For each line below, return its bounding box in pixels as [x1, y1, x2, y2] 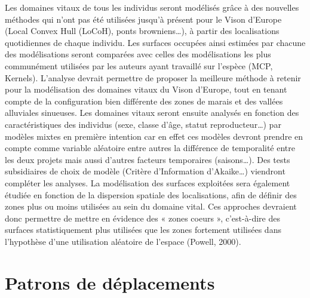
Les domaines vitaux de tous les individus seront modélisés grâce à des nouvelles [5, 1, 299, 13]
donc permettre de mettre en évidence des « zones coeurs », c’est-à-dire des [5, 211, 280, 224]
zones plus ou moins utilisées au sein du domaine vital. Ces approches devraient [5, 200, 297, 213]
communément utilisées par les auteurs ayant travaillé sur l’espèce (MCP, [5, 59, 273, 72]
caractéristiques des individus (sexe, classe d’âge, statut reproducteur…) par [5, 118, 281, 130]
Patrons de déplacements [5, 270, 215, 294]
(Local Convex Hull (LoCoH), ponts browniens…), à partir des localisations [5, 24, 280, 37]
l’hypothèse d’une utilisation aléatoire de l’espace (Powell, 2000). [5, 235, 241, 247]
